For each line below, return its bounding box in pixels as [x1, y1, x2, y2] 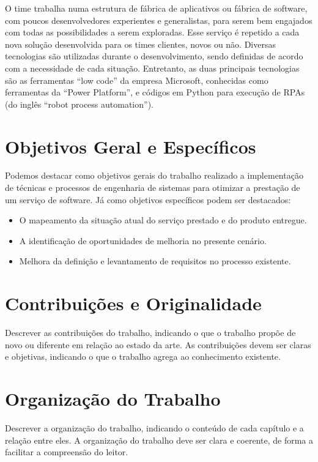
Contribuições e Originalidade [5, 291, 262, 316]
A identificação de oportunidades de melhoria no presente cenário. [19, 234, 267, 247]
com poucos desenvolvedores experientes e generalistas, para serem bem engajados [5, 13, 312, 26]
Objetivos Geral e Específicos [5, 133, 256, 158]
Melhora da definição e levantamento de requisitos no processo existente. [19, 255, 291, 267]
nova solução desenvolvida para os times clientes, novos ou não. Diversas [5, 37, 276, 50]
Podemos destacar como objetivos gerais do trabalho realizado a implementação [5, 169, 303, 182]
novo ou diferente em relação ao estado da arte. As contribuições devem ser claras [5, 338, 311, 351]
